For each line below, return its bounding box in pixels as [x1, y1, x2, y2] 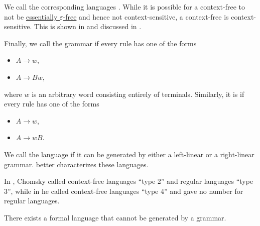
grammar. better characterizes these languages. [4, 159, 149, 169]
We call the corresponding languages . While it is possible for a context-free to [4, 2, 245, 12]
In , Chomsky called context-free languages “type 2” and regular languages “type [4, 176, 253, 186]
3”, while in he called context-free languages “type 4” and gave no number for [4, 185, 243, 196]
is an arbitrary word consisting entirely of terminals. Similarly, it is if [32, 88, 244, 99]
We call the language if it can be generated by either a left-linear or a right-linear [4, 149, 254, 159]
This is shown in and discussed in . [34, 21, 142, 32]
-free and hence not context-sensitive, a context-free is [63, 11, 229, 22]
